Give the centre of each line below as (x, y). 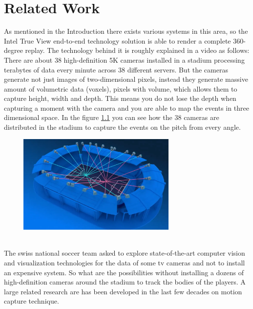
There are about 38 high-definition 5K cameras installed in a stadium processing (124, 59)
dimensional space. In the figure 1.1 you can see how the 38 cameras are (112, 117)
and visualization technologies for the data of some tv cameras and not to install (125, 262)
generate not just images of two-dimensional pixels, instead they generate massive (126, 79)
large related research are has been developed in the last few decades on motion (123, 291)
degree (13, 50)
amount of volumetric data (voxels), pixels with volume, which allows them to (121, 88)
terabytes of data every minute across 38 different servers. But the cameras (116, 69)
